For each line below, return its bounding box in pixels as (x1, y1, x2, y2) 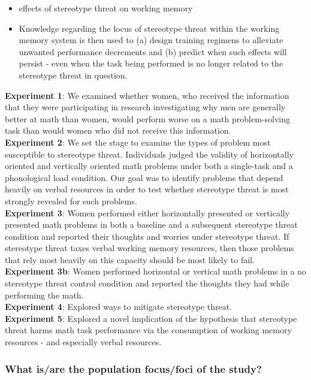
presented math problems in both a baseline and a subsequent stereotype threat (5, 218, 298, 231)
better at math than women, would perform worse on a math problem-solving (5, 112, 290, 125)
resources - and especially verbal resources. (5, 336, 162, 348)
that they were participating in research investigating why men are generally (5, 101, 286, 113)
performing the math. (5, 288, 84, 301)
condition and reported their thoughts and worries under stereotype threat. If (5, 230, 289, 242)
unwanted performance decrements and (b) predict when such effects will (19, 45, 287, 58)
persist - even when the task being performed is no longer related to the (19, 57, 283, 70)
